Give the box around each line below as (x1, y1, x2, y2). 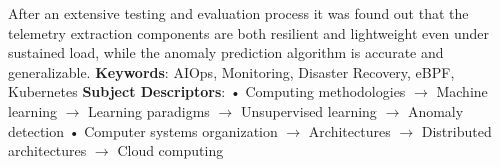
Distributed (421, 120, 492, 141)
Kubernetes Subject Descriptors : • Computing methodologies (8, 81, 406, 102)
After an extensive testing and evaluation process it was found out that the (8, 3, 469, 23)
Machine (436, 81, 488, 102)
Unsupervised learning (240, 100, 377, 121)
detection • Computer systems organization (8, 120, 278, 141)
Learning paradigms (88, 100, 210, 121)
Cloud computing (117, 140, 224, 161)
